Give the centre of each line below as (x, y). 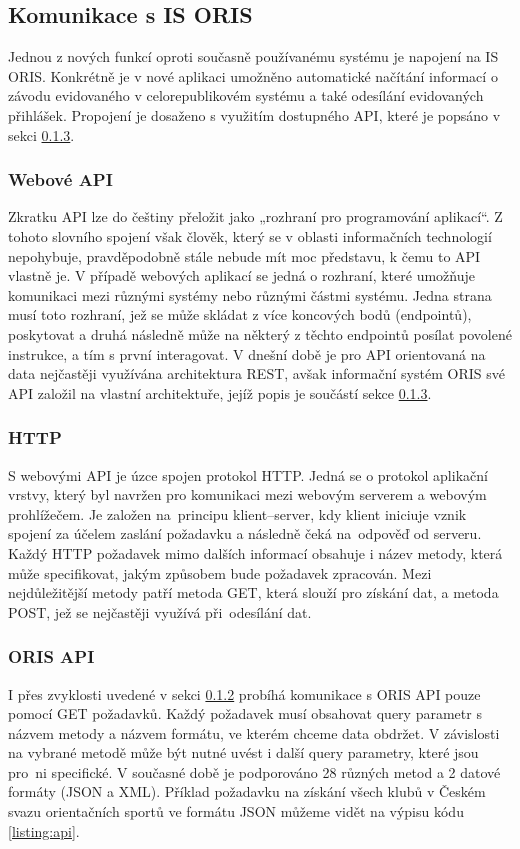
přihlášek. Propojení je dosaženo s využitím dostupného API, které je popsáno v (254, 114)
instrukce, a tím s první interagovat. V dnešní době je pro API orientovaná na (247, 353)
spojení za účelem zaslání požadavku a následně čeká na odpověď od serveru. (245, 533)
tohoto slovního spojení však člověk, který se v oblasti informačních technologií (250, 235)
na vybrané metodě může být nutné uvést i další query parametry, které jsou (243, 752)
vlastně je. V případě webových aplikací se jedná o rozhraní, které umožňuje (241, 275)
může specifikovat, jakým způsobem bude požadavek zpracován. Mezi (220, 572)
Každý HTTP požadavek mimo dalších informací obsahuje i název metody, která (255, 552)
